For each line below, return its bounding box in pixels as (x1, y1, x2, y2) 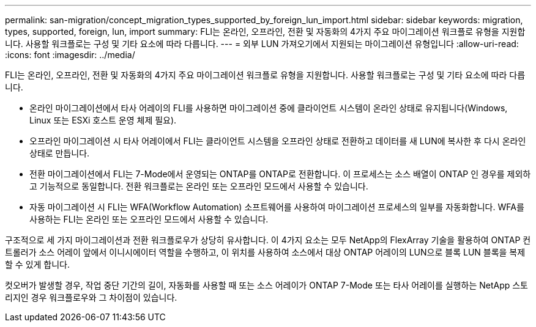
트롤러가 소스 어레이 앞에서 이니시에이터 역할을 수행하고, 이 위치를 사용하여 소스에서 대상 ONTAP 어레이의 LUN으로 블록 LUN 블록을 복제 (5, 247, 526, 257)
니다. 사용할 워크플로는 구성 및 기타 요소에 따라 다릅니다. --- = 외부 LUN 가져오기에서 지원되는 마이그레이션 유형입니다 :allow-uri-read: (5, 39, 519, 49)
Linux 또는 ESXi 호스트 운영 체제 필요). (29, 115, 177, 125)
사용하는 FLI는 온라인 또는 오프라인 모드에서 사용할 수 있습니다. (29, 214, 269, 224)
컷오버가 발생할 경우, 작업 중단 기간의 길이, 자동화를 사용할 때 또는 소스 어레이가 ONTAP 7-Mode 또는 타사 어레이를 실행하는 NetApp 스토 (5, 280, 528, 290)
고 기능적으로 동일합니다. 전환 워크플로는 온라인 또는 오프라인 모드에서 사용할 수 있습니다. (29, 181, 368, 191)
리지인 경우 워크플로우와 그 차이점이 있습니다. (5, 292, 177, 303)
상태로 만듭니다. (29, 148, 90, 158)
